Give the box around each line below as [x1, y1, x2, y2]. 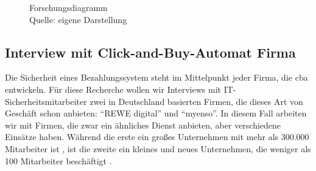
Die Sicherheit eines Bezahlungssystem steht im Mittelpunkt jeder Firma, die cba [5, 71, 308, 84]
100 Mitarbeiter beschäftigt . [5, 154, 112, 167]
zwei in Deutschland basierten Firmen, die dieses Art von [90, 95, 303, 107]
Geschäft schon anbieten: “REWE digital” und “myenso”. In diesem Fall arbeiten [5, 107, 307, 119]
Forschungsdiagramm [29, 1, 108, 13]
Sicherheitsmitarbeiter [5, 95, 87, 107]
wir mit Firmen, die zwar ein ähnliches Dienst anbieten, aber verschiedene [5, 118, 281, 131]
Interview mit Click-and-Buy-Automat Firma [5, 42, 296, 61]
